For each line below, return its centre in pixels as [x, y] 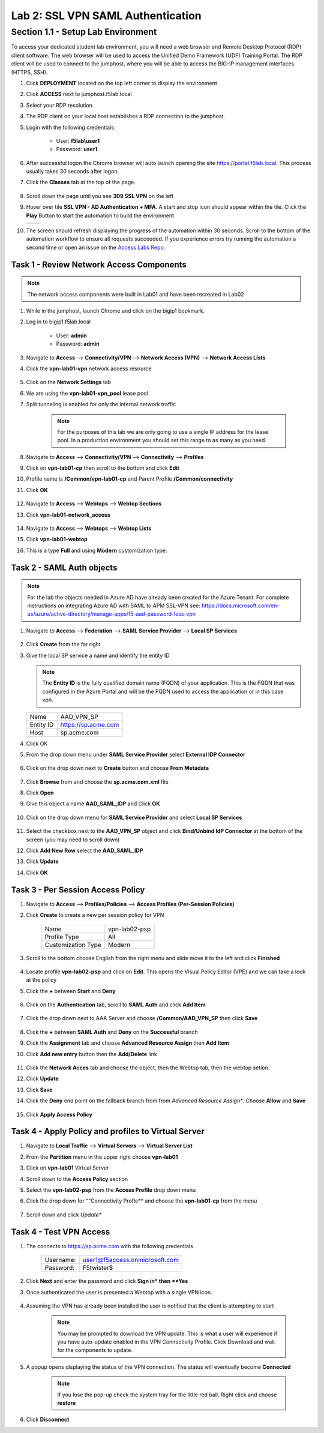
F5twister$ [98, 1268]
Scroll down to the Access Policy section [77, 1179]
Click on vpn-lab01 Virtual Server [67, 1168]
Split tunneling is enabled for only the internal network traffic [101, 404]
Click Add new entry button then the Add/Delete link [91, 1054]
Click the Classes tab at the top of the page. [81, 182]
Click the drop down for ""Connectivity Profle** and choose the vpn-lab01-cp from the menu [142, 1201]
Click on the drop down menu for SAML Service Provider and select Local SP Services [134, 817]
